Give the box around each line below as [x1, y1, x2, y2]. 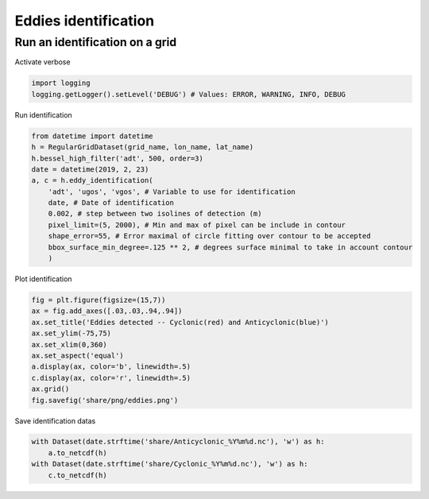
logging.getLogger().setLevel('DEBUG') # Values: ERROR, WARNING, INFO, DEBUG [31, 90, 346, 99]
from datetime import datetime [31, 131, 154, 141]
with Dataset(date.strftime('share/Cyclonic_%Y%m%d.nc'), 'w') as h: [31, 459, 308, 469]
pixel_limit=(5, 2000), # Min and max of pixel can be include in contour [48, 220, 346, 230]
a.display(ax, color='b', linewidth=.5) [31, 362, 191, 371]
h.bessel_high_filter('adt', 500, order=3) [31, 153, 204, 163]
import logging [31, 79, 91, 87]
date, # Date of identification [48, 199, 175, 207]
